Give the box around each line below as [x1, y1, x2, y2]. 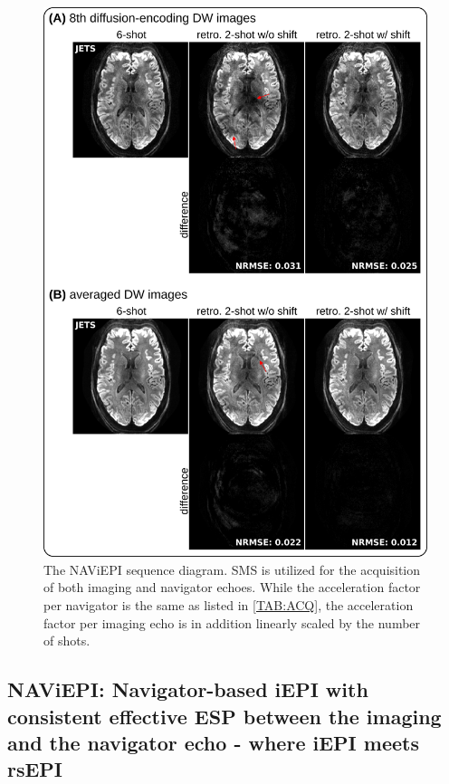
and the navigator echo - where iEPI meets [7, 728, 419, 756]
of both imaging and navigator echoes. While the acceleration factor [43, 578, 421, 597]
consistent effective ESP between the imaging [7, 702, 442, 730]
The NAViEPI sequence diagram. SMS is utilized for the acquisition [43, 559, 421, 578]
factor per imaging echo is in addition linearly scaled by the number [43, 613, 421, 632]
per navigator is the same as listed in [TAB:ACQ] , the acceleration [43, 596, 414, 615]
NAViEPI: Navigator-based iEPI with [7, 675, 368, 703]
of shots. [43, 631, 91, 650]
